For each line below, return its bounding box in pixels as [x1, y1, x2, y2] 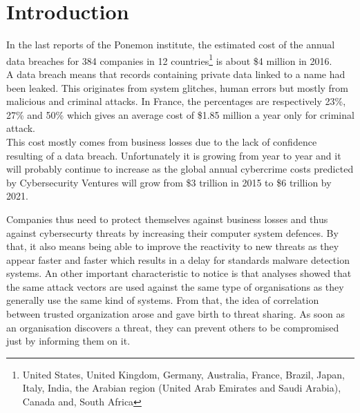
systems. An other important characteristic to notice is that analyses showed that [6, 266, 352, 280]
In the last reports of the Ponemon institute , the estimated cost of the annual [6, 37, 335, 52]
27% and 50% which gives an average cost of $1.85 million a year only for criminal [6, 107, 354, 122]
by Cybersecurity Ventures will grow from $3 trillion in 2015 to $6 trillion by [6, 175, 332, 189]
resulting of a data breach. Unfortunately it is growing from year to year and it [6, 148, 341, 162]
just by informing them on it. [6, 334, 131, 348]
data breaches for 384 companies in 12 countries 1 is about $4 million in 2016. [6, 51, 332, 68]
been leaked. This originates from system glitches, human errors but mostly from [6, 80, 349, 95]
